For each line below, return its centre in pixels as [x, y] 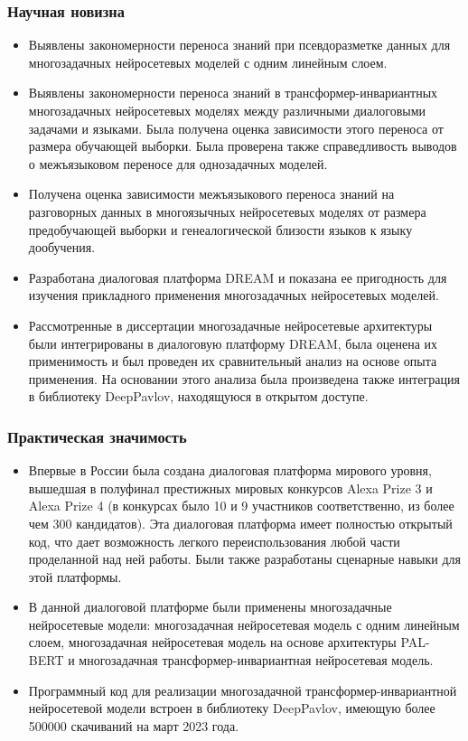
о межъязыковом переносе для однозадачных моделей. [178, 163]
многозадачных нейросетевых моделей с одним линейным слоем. [208, 62]
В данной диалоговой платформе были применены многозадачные [210, 607]
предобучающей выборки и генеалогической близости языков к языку [220, 229]
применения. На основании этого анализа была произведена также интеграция [244, 378]
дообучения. [62, 247]
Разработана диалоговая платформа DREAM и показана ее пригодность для [238, 277]
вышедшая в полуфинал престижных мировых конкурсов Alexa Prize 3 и [230, 488]
